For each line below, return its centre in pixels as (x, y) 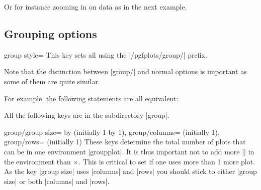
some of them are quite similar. (52, 81)
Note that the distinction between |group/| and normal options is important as (125, 71)
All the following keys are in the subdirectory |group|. (87, 115)
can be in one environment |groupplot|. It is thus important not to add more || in (129, 151)
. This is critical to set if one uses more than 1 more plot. (167, 161)
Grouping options (51, 33)
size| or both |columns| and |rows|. (57, 181)
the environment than (37, 161)
